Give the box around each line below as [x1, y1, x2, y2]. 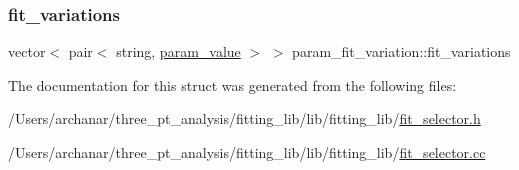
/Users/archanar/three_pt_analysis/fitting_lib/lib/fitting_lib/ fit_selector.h [8, 108, 481, 129]
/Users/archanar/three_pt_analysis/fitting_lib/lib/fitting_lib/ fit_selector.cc [8, 142, 486, 162]
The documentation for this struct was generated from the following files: [8, 74, 457, 95]
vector [8, 41, 46, 62]
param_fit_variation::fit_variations [292, 41, 511, 62]
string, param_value [116, 41, 241, 62]
